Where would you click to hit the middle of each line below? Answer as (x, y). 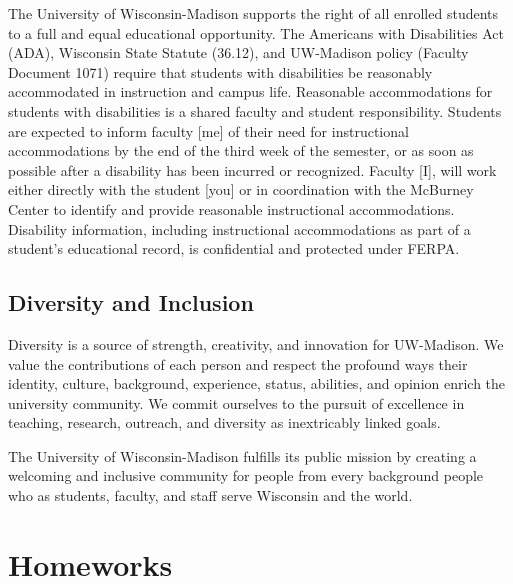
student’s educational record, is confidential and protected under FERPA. (234, 248)
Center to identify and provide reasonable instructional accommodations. (231, 208)
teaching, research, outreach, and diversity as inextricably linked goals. (224, 422)
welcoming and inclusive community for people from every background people (246, 475)
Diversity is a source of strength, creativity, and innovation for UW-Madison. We (256, 343)
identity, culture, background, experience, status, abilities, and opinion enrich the (257, 383)
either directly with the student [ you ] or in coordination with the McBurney (241, 189)
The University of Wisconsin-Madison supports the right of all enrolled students (253, 13)
